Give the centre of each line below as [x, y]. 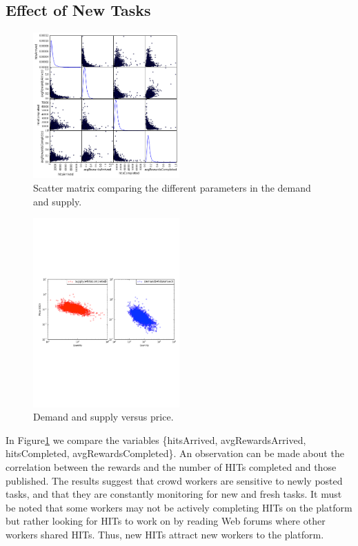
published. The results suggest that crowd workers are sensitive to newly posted [174, 480]
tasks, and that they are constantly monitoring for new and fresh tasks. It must [174, 494]
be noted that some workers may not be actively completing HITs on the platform [179, 507]
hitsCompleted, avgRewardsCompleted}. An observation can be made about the [175, 453]
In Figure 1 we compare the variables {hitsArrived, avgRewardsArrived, [156, 439]
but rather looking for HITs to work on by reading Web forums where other [166, 521]
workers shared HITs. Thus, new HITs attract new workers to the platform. [165, 534]
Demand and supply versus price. [103, 417]
